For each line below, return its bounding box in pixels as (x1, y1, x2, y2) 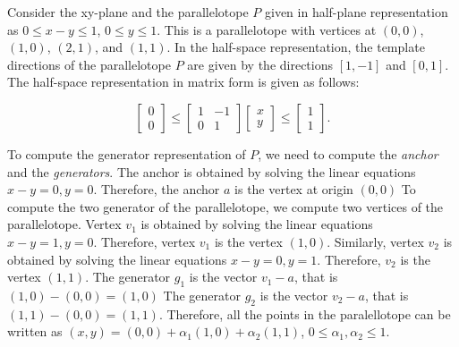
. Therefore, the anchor (93, 180, 220, 199)
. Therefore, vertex (93, 232, 196, 250)
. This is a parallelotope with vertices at (157, 20, 377, 38)
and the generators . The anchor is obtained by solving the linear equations (7, 162, 416, 181)
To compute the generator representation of (7, 144, 246, 163)
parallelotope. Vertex (7, 215, 122, 233)
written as (7, 322, 63, 341)
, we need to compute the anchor (258, 144, 438, 163)
